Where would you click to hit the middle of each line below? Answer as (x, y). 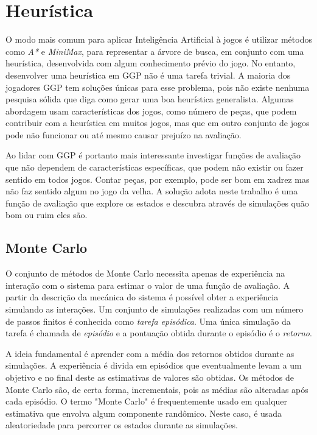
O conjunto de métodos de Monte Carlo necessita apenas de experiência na (145, 273)
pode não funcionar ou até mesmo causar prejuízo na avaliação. (124, 134)
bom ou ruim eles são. (47, 215)
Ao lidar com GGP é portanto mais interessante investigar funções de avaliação (153, 155)
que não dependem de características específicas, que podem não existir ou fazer (155, 167)
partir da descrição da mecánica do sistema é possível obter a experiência (142, 297)
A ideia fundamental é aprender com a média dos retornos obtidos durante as (150, 353)
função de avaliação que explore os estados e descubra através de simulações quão (157, 203)
